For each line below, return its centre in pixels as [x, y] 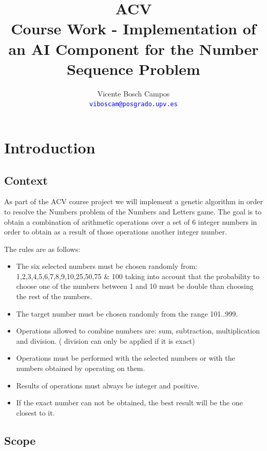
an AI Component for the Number [133, 48]
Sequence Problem [133, 68]
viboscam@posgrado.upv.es [133, 104]
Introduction [50, 147]
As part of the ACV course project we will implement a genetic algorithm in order [133, 201]
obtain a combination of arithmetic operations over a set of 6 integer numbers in [131, 221]
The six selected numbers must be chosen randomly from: [107, 266]
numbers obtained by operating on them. [81, 368]
